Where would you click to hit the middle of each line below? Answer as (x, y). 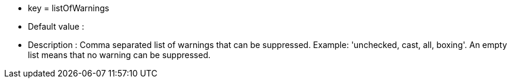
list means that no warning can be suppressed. (119, 55)
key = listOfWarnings (69, 8)
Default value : (56, 26)
